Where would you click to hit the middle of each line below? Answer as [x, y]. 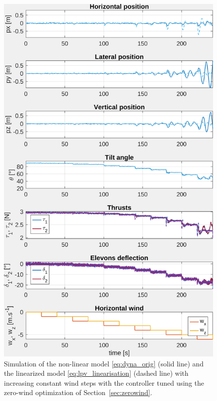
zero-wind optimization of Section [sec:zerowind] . [78, 392]
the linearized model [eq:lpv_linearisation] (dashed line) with [96, 373]
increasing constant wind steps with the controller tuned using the [104, 382]
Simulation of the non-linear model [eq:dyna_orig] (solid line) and [104, 363]
